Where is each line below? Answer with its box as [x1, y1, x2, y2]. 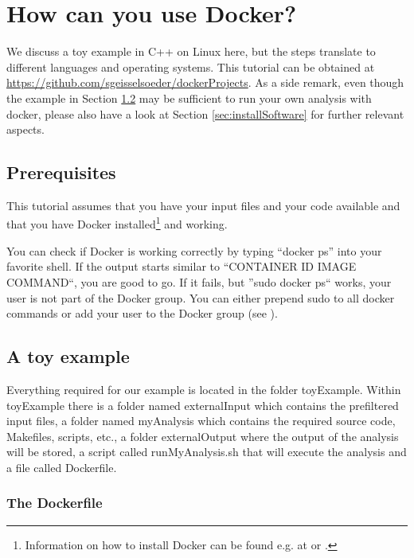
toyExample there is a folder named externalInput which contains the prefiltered [6, 396, 399, 413]
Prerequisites [6, 160, 116, 185]
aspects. [6, 121, 45, 138]
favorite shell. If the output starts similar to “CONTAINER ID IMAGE [6, 258, 357, 275]
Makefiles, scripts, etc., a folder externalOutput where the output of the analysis [6, 427, 399, 444]
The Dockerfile [6, 493, 103, 513]
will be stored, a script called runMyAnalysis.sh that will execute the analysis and [6, 443, 407, 460]
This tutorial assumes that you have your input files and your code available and [6, 197, 400, 213]
